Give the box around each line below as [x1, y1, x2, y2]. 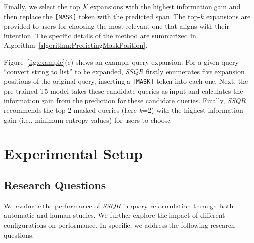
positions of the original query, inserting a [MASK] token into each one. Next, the [4, 76, 248, 86]
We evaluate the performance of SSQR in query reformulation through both [4, 200, 234, 210]
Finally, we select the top [4, 1, 80, 11]
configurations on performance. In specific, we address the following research [4, 220, 235, 230]
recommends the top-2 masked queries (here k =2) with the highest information [4, 105, 243, 115]
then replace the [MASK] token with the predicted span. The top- [4, 11, 200, 21]
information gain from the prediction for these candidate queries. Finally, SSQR [4, 95, 246, 105]
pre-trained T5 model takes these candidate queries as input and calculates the [4, 85, 243, 96]
